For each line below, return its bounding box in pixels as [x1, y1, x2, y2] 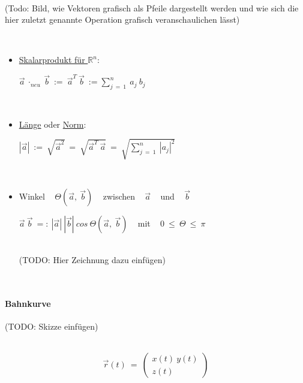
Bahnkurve [5, 297, 51, 309]
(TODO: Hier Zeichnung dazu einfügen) [19, 253, 166, 266]
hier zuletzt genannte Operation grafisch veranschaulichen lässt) [5, 13, 240, 26]
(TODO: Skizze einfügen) [5, 319, 98, 332]
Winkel [19, 190, 45, 203]
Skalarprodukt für [19, 53, 85, 66]
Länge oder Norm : [19, 117, 86, 130]
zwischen [103, 190, 136, 203]
